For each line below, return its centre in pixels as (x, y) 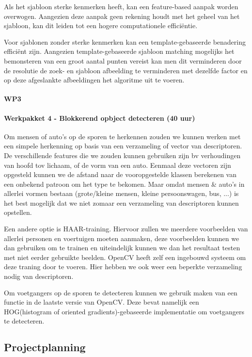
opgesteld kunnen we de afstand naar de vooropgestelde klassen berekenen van (120, 174)
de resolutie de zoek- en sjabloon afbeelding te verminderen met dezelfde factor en (126, 70)
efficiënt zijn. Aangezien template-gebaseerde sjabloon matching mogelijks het (119, 51)
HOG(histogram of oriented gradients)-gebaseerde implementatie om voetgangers (124, 311)
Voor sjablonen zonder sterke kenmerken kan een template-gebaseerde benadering (125, 41)
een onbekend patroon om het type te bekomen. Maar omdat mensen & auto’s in (124, 184)
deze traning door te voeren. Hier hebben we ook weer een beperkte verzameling (123, 267)
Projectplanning (45, 347)
